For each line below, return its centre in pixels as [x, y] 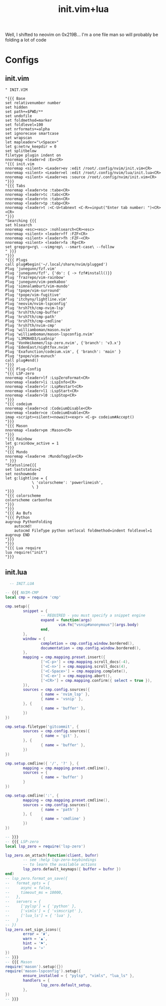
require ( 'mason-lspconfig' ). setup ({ [43, 971]
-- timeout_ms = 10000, [34, 892]
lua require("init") [27, 553]
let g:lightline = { [27, 478]
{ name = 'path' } [60, 809]
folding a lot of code [26, 40]
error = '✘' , [37, 934]
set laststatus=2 [23, 470]
